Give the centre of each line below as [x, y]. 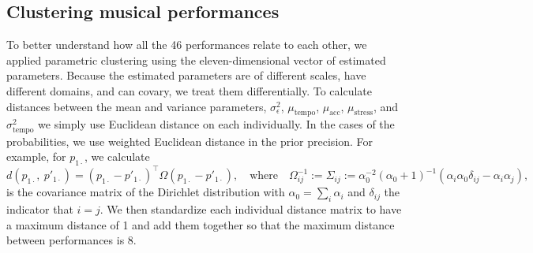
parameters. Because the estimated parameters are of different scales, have [186, 75]
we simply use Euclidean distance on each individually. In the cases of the [216, 124]
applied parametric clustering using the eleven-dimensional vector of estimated [196, 60]
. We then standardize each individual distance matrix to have [251, 209]
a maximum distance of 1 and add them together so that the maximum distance [201, 224]
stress [364, 113]
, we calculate [117, 156]
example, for [36, 156]
